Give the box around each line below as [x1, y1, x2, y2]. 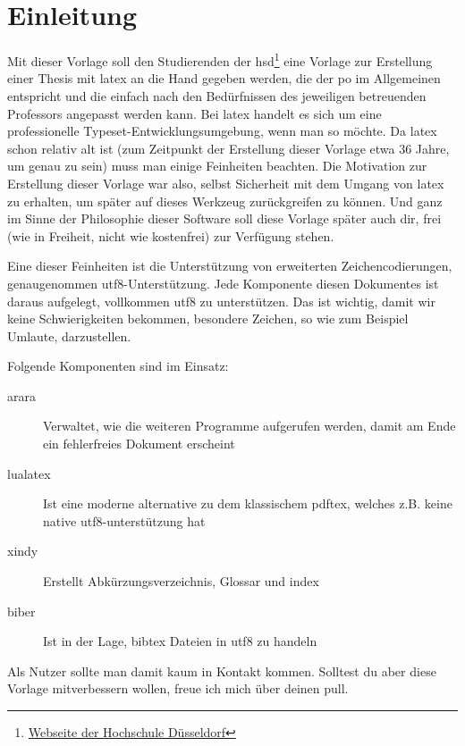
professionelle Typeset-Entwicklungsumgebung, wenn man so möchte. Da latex [7, 122, 437, 140]
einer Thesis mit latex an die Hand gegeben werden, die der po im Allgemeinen [7, 69, 441, 88]
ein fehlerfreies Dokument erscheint [43, 434, 235, 453]
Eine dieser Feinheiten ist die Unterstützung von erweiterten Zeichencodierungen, [7, 256, 452, 275]
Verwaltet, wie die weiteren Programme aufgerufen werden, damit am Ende [43, 416, 456, 435]
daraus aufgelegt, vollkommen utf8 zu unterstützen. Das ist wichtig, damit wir [7, 291, 435, 310]
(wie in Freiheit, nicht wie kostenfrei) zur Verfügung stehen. [7, 226, 334, 245]
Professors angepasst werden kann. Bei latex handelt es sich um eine [7, 104, 382, 122]
